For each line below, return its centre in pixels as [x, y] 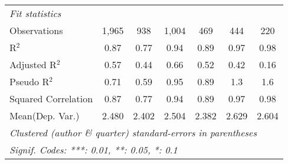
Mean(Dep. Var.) [45, 116]
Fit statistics [35, 13]
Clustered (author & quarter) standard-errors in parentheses [133, 133]
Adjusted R [33, 64]
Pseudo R [30, 81]
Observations [36, 30]
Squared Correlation [51, 98]
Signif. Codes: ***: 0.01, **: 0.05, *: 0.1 [94, 150]
